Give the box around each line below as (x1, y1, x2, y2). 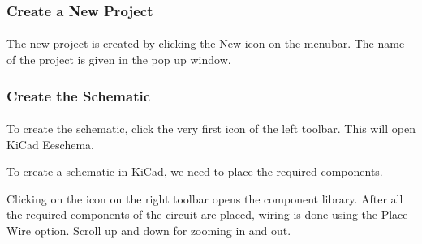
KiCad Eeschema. (6, 135, 94, 152)
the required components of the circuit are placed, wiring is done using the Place (6, 206, 408, 223)
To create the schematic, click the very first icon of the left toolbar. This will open (6, 120, 416, 137)
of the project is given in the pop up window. (6, 51, 231, 68)
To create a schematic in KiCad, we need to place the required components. (6, 163, 383, 180)
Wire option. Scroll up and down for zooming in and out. (6, 222, 291, 239)
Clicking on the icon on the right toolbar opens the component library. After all (6, 190, 403, 207)
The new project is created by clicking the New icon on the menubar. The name (6, 35, 405, 52)
